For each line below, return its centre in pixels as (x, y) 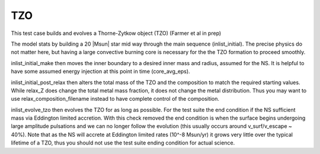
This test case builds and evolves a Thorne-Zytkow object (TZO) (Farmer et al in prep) (116, 33)
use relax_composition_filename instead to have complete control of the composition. (115, 99)
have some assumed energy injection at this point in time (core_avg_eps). (100, 72)
